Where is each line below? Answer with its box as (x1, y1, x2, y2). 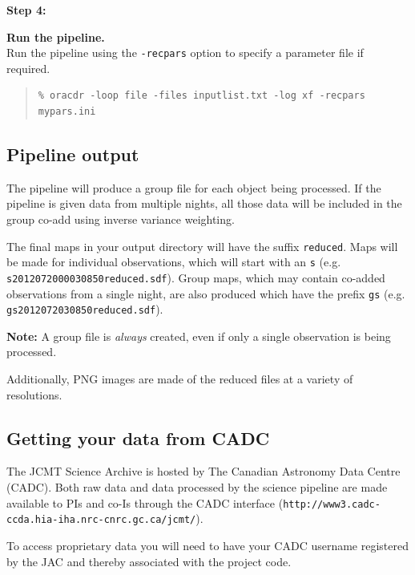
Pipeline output (6, 142, 139, 167)
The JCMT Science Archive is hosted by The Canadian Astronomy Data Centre (6, 463, 401, 480)
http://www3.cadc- (283, 498, 381, 510)
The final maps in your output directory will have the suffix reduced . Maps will (6, 237, 398, 254)
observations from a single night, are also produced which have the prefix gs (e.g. (6, 285, 405, 302)
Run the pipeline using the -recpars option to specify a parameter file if (6, 44, 364, 61)
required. (6, 59, 50, 76)
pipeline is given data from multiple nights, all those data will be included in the (6, 195, 402, 212)
